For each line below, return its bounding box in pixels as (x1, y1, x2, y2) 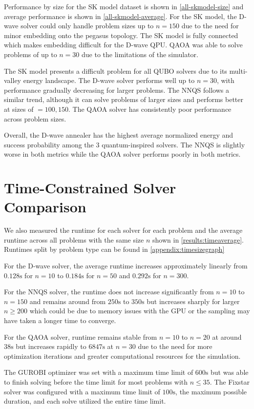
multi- (229, 65, 248, 76)
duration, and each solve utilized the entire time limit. (4, 396, 166, 406)
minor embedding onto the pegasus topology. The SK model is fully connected (4, 30, 238, 40)
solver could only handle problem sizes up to (21, 20, 154, 31)
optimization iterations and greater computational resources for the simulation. (4, 350, 241, 361)
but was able (211, 367, 249, 377)
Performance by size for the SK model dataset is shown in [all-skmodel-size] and (4, 1, 244, 11)
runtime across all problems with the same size (4, 234, 144, 245)
